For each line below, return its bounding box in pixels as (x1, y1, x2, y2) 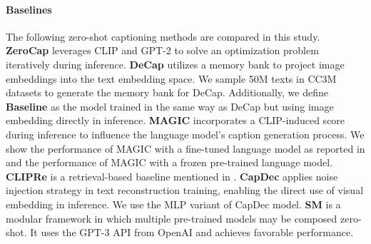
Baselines (6, 1, 52, 16)
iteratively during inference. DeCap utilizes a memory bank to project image (6, 56, 345, 71)
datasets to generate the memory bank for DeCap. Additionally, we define (6, 85, 328, 100)
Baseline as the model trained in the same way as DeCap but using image (6, 98, 334, 113)
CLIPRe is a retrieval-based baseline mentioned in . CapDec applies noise (6, 168, 338, 183)
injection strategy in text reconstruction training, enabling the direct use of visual (6, 183, 364, 198)
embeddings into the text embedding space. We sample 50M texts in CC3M (6, 71, 337, 86)
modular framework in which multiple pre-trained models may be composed (6, 210, 337, 225)
